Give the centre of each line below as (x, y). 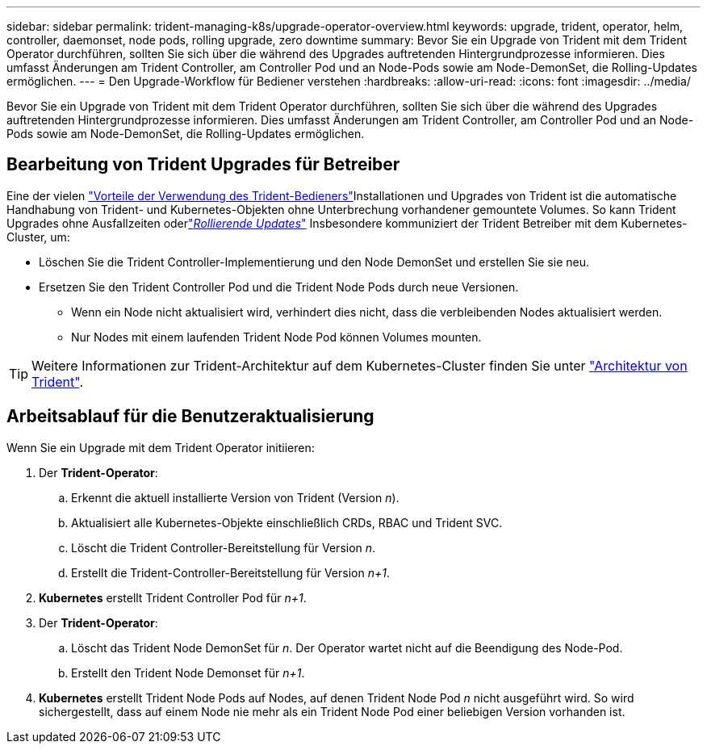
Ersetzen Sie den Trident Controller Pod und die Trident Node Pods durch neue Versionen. (279, 287)
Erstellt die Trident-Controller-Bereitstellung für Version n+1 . (230, 572)
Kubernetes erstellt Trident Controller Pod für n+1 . (173, 597)
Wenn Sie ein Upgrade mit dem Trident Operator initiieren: (161, 447)
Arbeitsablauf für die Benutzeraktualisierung (190, 417)
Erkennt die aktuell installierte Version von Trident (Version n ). (235, 497)
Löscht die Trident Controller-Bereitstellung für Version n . (224, 547)
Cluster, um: (38, 237)
